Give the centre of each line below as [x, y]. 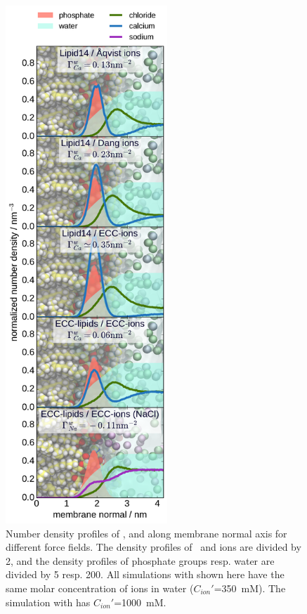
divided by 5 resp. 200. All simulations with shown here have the [145, 574]
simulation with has [48, 602]
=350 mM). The [250, 588]
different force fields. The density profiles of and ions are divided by [153, 547]
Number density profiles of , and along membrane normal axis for [146, 533]
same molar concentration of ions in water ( [100, 588]
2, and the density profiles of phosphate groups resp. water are [140, 560]
